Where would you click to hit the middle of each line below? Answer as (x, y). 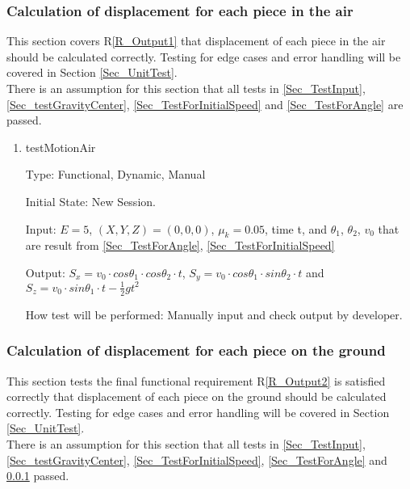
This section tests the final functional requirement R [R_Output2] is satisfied (196, 380)
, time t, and (296, 228)
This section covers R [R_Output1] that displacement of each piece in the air (196, 41)
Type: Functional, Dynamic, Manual (115, 174)
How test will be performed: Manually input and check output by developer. (214, 314)
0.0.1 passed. (38, 476)
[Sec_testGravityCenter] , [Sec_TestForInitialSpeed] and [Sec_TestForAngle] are (205, 104)
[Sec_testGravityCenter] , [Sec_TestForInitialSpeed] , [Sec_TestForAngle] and (197, 459)
